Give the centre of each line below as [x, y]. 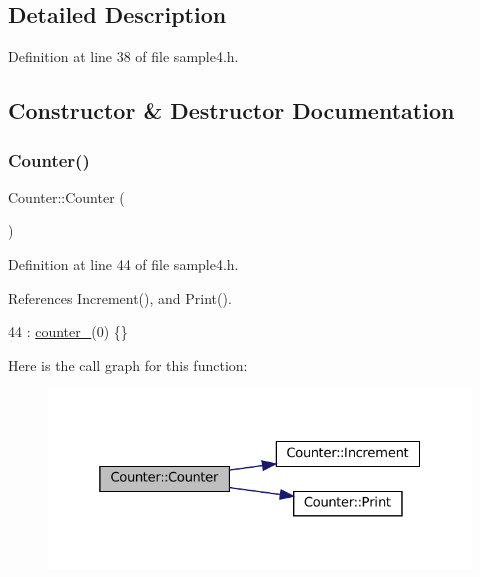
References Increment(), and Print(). [120, 297]
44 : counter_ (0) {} [68, 331]
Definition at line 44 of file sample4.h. [123, 263]
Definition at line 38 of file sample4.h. [123, 56]
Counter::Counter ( [66, 196]
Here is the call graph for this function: [128, 364]
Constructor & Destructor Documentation [231, 110]
